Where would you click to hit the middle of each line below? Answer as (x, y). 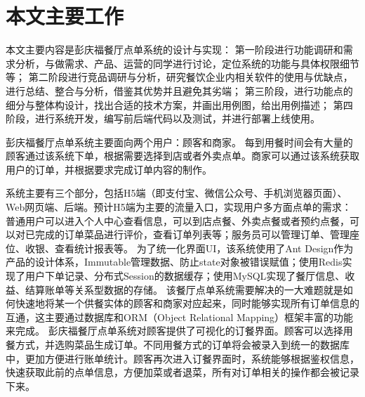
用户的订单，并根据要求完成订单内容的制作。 (109, 169)
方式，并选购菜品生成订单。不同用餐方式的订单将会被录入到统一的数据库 (182, 344)
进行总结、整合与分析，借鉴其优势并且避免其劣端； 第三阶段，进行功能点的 (179, 90)
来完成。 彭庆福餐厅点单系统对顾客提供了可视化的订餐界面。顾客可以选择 (174, 331)
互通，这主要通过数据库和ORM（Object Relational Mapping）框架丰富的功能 (180, 317)
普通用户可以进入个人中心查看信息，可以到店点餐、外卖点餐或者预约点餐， (178, 220)
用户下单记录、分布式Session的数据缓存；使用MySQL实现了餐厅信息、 (185, 276)
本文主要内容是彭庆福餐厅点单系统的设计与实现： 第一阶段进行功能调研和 (174, 50)
